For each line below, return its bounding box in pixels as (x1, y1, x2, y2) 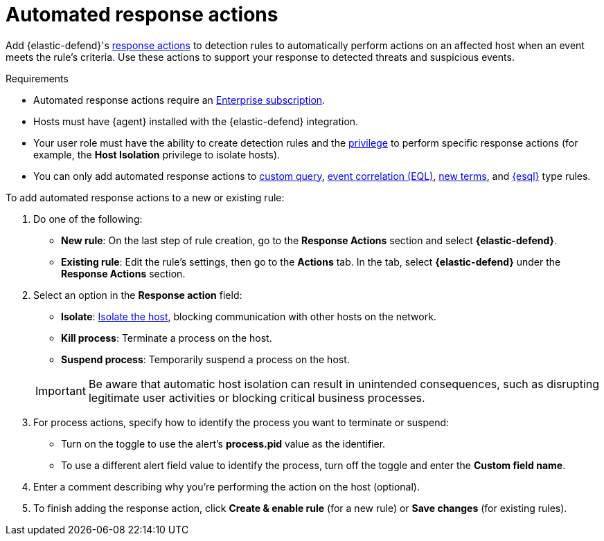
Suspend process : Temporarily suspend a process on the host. (61, 353, 350, 365)
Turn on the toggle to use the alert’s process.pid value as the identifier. (61, 437, 386, 450)
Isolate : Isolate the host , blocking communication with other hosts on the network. (61, 310, 436, 322)
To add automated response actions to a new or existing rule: (6, 191, 285, 203)
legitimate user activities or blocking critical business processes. (88, 390, 425, 405)
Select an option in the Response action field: (33, 288, 242, 301)
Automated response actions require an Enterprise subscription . (33, 93, 326, 106)
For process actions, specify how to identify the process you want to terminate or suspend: (33, 416, 450, 428)
